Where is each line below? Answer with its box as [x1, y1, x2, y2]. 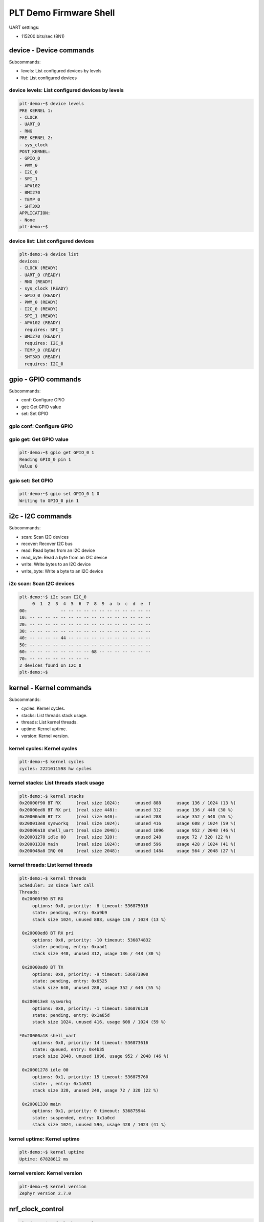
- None [19, 217, 35, 222]
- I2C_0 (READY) [19, 306, 59, 312]
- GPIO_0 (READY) [19, 292, 61, 298]
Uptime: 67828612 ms [19, 1156, 68, 1162]
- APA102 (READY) [19, 320, 61, 326]
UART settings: [9, 24, 40, 30]
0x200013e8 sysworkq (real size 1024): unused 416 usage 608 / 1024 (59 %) [19, 821, 236, 826]
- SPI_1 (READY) [19, 313, 59, 319]
